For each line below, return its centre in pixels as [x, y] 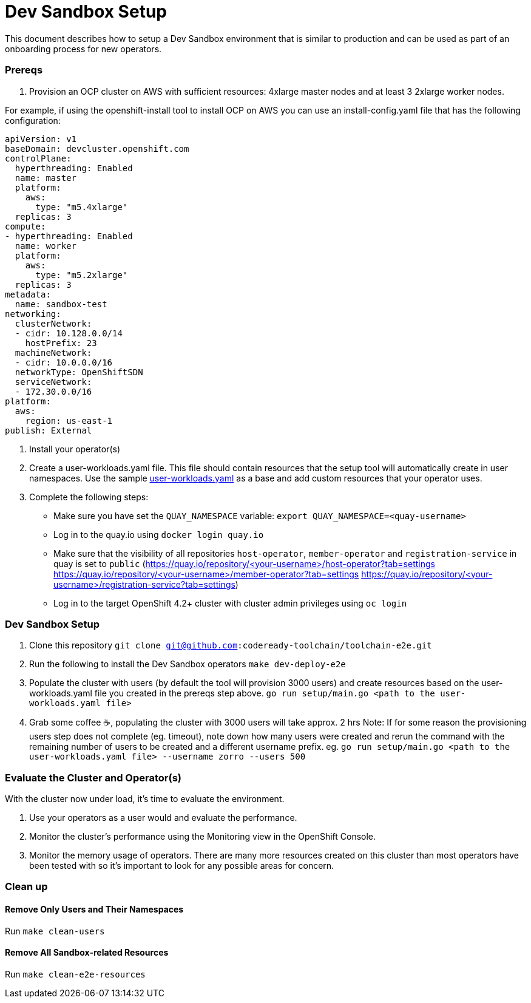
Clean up [26, 887]
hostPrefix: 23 [61, 343]
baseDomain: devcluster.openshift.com [97, 148]
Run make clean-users [55, 931]
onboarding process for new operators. [83, 49]
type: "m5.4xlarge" [82, 207]
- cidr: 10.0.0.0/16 [64, 362]
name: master [46, 178]
